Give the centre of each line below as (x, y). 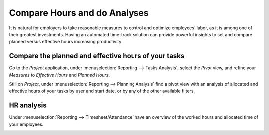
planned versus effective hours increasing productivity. (66, 42)
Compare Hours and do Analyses (79, 13)
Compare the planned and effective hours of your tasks (97, 56)
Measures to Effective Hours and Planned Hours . (59, 75)
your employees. (26, 124)
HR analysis (28, 105)
